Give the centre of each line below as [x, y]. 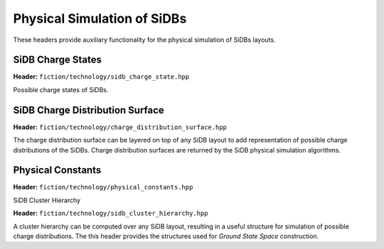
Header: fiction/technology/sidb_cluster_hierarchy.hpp [111, 214]
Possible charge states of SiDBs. [61, 89]
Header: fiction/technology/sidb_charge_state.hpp [101, 77]
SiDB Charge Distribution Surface [89, 110]
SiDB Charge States [58, 60]
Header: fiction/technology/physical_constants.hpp [103, 187]
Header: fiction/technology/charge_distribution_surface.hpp [120, 127]
